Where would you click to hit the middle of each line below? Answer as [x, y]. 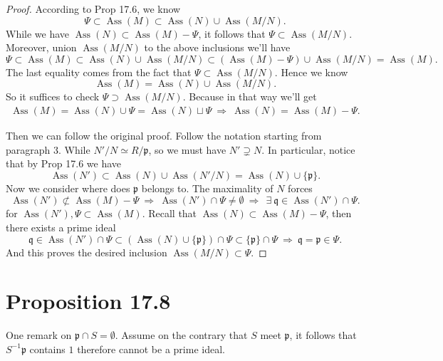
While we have [38, 33]
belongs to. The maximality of [207, 188]
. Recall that [170, 213]
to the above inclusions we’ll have [217, 47]
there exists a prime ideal [61, 227]
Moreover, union [41, 47]
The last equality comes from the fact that [99, 72]
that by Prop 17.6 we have [64, 163]
